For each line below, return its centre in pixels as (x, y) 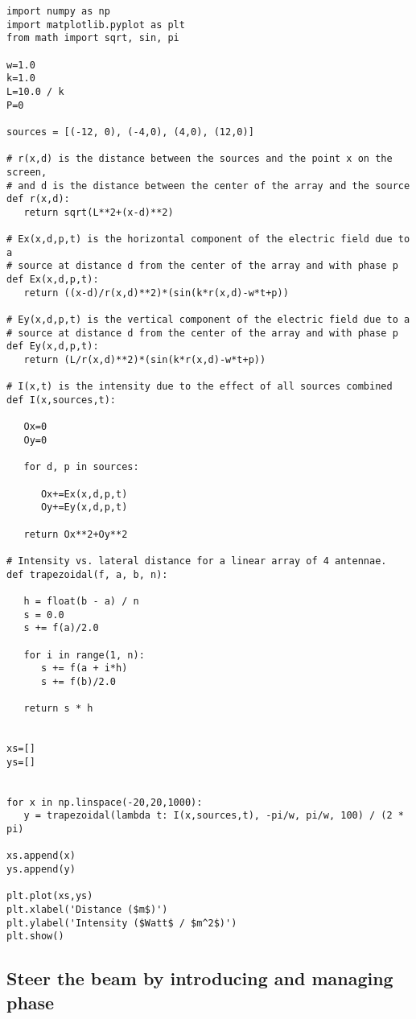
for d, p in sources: (81, 467)
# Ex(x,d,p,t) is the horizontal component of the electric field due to (208, 239)
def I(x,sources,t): (62, 400)
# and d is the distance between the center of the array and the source (208, 186)
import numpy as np (58, 11)
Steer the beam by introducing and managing (200, 978)
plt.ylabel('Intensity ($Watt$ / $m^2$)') (122, 923)
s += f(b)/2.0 (78, 681)
